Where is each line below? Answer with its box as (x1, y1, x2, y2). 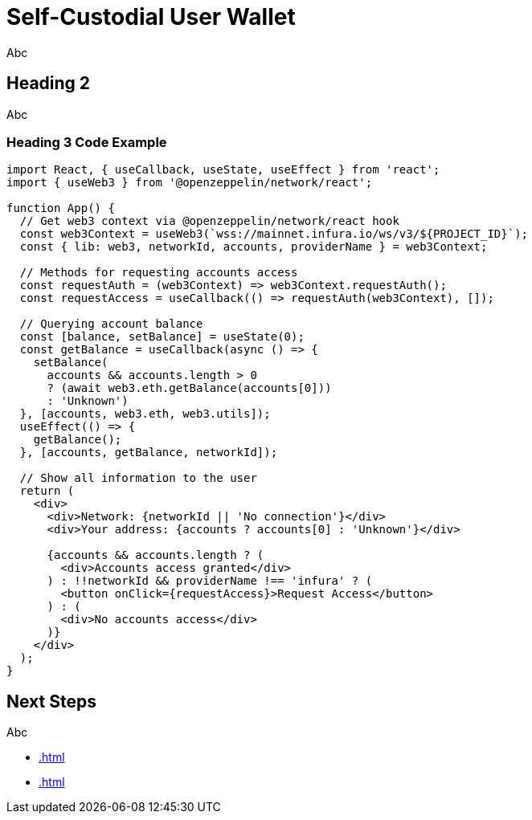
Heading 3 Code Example (6, 133, 167, 150)
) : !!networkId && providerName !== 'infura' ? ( (47, 574, 373, 588)
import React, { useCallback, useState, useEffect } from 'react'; (6, 163, 440, 177)
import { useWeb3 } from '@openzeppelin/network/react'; (6, 176, 373, 190)
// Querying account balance (19, 317, 203, 331)
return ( (19, 484, 75, 498)
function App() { (6, 202, 115, 215)
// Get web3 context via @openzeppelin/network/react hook (19, 214, 399, 228)
